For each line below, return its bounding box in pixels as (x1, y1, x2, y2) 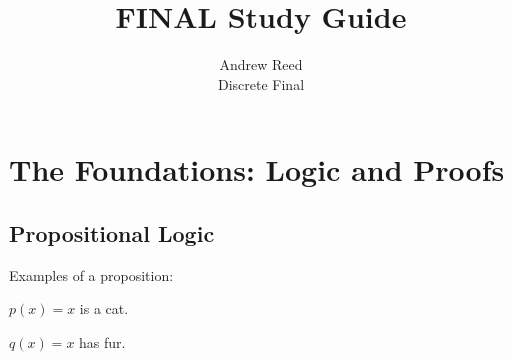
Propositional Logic (9, 217, 215, 248)
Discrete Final (217, 73, 305, 94)
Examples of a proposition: (9, 264, 174, 285)
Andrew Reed (219, 54, 303, 75)
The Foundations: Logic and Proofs (9, 149, 505, 190)
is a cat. (79, 298, 129, 319)
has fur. (79, 331, 126, 352)
